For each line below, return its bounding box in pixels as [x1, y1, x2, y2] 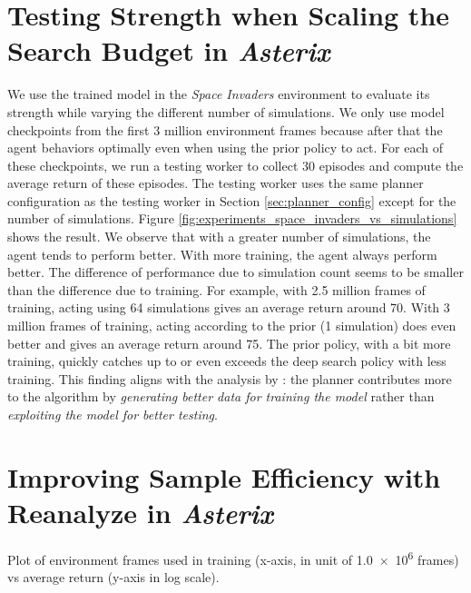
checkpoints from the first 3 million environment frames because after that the [7, 120, 443, 139]
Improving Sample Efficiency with [7, 458, 441, 495]
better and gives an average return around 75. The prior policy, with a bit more [7, 333, 451, 352]
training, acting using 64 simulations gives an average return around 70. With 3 [7, 298, 450, 317]
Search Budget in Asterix [7, 32, 330, 70]
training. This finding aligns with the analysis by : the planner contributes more [7, 369, 452, 388]
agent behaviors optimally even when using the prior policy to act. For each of [7, 138, 444, 157]
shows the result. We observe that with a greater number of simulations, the [7, 227, 431, 246]
